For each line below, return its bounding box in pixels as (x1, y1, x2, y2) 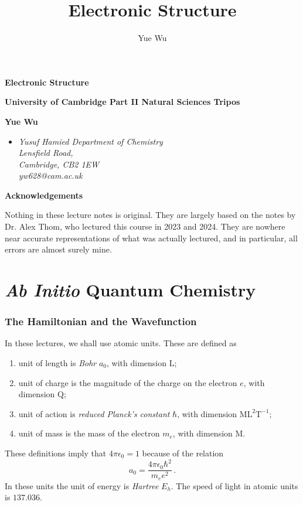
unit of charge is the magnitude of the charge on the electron (18, 376, 237, 388)
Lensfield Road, (18, 146, 73, 159)
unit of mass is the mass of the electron (18, 427, 160, 439)
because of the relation (142, 447, 224, 459)
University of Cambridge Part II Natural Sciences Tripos (5, 95, 240, 108)
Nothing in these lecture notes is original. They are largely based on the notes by (5, 209, 296, 221)
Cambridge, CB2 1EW (18, 158, 100, 170)
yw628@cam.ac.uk (18, 169, 83, 182)
